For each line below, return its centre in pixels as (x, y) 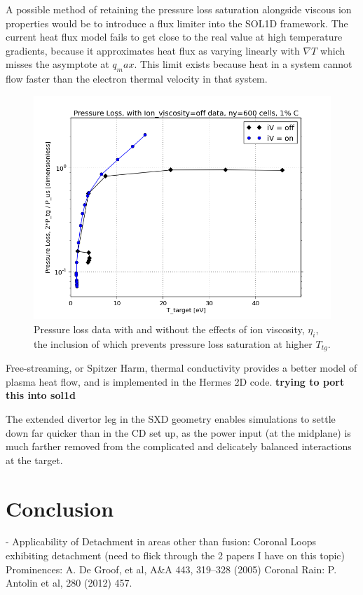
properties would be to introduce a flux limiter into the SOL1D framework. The (177, 23)
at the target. (34, 460)
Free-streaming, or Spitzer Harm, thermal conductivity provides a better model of (181, 368)
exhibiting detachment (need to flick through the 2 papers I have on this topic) (176, 555)
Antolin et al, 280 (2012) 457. (69, 583)
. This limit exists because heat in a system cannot (243, 64)
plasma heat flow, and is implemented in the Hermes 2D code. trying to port (175, 381)
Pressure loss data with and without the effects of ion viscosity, (169, 329)
